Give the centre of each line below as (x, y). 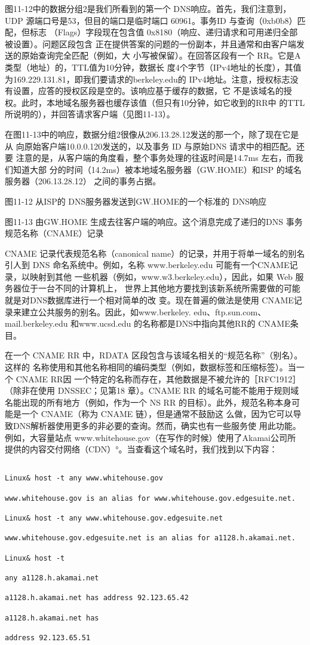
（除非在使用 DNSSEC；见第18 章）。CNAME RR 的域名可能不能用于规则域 (152, 390)
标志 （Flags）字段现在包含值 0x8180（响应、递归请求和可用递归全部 (164, 32)
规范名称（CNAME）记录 (54, 233)
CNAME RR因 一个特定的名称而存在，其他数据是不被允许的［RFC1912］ (158, 378)
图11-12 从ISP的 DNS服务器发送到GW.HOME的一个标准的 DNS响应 (136, 201)
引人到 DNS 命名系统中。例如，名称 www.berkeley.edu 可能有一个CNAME (147, 265)
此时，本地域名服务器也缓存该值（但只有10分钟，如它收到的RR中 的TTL (163, 102)
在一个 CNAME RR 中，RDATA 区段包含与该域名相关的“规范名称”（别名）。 (154, 355)
